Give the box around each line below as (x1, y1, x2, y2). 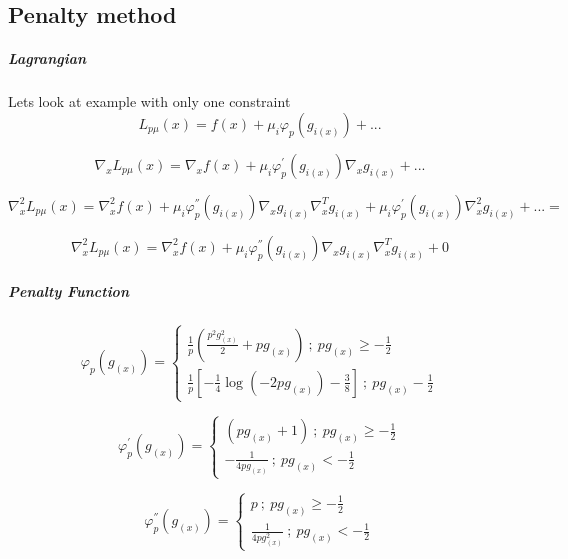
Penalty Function (8, 280, 129, 301)
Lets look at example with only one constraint (8, 91, 291, 112)
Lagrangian (8, 48, 87, 69)
